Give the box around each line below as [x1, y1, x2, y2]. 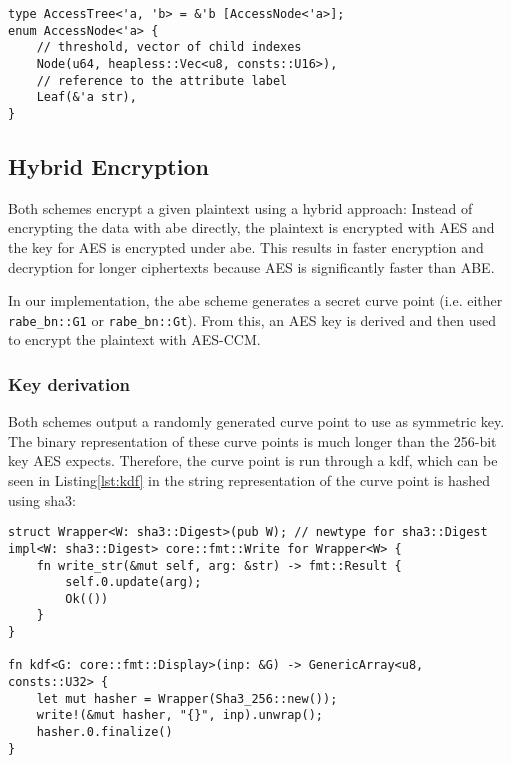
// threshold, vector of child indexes [36, 40, 302, 55]
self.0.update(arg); [65, 575, 202, 590]
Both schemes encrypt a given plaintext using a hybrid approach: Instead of [8, 197, 473, 218]
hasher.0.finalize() [36, 725, 173, 740]
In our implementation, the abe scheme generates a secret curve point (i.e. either [8, 290, 503, 311]
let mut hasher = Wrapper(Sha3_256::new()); [36, 691, 338, 706]
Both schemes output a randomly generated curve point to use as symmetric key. [8, 411, 505, 432]
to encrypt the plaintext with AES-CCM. [8, 329, 261, 350]
